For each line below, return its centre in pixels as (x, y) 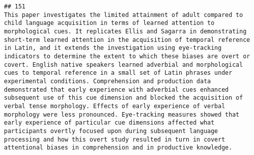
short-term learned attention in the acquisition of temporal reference (127, 40)
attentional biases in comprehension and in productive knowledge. (118, 148)
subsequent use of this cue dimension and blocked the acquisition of (124, 98)
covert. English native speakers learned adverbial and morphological (124, 65)
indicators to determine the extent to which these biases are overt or (127, 56)
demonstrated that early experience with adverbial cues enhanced (117, 89)
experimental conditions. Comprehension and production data (108, 81)
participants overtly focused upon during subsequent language (111, 131)
